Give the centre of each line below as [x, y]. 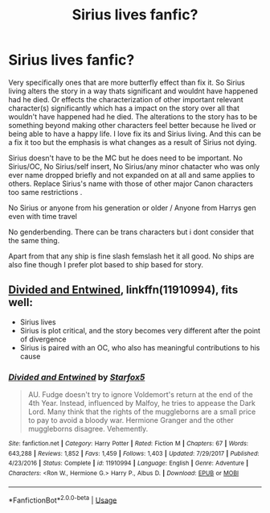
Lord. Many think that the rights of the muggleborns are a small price [142, 412]
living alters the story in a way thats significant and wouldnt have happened [133, 91]
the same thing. [34, 240]
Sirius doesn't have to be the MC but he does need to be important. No [126, 158]
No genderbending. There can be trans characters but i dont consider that [131, 232]
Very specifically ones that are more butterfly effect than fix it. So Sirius [127, 82]
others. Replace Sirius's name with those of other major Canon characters [131, 184]
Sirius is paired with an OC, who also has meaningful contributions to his [140, 347]
